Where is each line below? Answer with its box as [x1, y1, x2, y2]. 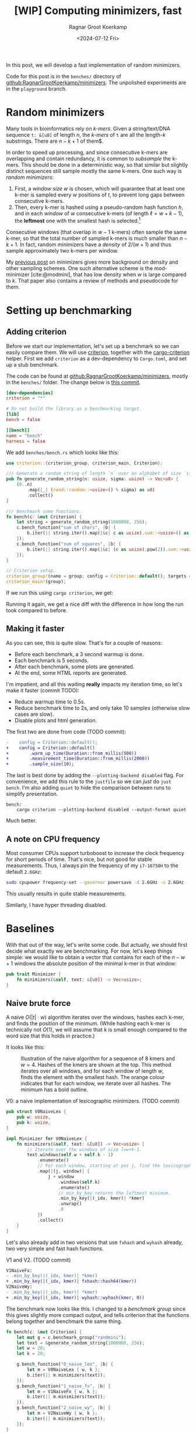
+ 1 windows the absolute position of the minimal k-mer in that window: [6, 960, 177, 967]
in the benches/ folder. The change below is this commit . [6, 378, 141, 385]
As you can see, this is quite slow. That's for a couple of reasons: [6, 639, 162, 646]
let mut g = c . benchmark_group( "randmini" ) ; [16, 1335, 127, 1340]
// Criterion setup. [6, 568, 57, 574]
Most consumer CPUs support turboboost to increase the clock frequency [6, 850, 185, 857]
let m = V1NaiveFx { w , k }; [27, 1388, 98, 1394]
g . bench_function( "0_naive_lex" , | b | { [16, 1361, 114, 1367]
